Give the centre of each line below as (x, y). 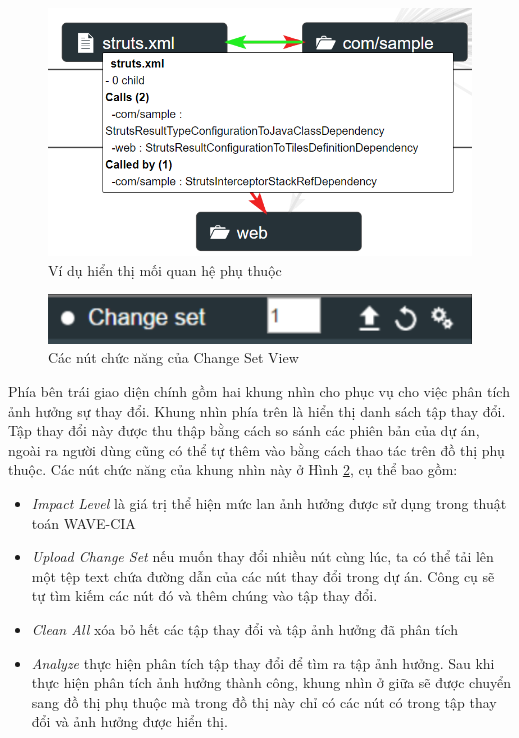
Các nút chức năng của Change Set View (173, 357)
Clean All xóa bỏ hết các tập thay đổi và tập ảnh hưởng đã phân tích (244, 628)
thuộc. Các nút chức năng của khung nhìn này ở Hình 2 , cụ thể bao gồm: (233, 469)
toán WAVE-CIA (83, 522)
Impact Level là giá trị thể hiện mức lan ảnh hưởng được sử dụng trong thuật (269, 503)
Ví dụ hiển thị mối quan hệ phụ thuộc (165, 269)
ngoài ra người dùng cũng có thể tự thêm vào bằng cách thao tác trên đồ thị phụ (256, 449)
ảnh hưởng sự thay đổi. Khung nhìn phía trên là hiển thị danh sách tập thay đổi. (257, 410)
